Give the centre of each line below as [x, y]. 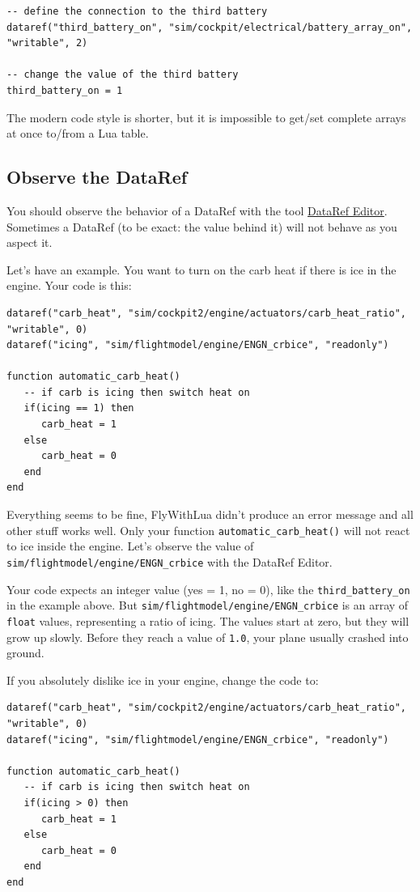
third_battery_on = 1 [65, 90]
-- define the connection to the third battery [137, 11]
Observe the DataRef [97, 177]
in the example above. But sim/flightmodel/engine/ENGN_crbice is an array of [208, 605]
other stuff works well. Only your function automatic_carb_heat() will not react [208, 530]
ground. [25, 653]
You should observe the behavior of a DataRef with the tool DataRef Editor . [197, 210]
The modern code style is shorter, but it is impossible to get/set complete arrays [206, 117]
